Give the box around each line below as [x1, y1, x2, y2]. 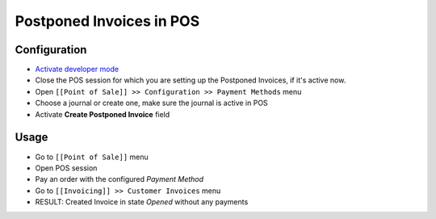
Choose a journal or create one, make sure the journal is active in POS [35, 98, 268, 108]
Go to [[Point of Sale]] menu [35, 152, 149, 162]
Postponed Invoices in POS [15, 12, 200, 30]
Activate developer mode [35, 65, 119, 74]
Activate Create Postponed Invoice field [35, 109, 170, 119]
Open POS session [35, 162, 98, 173]
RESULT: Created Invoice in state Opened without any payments [35, 197, 249, 207]
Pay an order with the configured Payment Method [35, 175, 204, 184]
